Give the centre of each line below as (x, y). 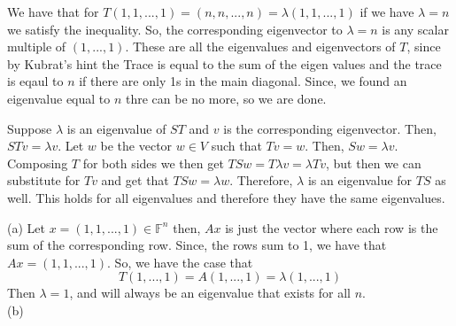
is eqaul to (35, 81)
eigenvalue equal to (59, 98)
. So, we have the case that (180, 262)
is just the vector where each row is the (332, 227)
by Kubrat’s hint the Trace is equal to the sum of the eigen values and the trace (224, 63)
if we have (387, 12)
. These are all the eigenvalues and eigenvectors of (260, 47)
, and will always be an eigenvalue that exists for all (210, 293)
